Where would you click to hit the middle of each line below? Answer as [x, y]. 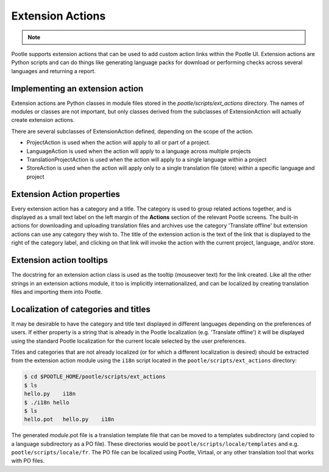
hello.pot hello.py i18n [69, 420]
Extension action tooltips [60, 260]
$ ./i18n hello [47, 402]
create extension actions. [43, 120]
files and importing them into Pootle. [57, 291]
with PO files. [28, 461]
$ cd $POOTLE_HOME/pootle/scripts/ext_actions [95, 377]
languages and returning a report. [54, 71]
